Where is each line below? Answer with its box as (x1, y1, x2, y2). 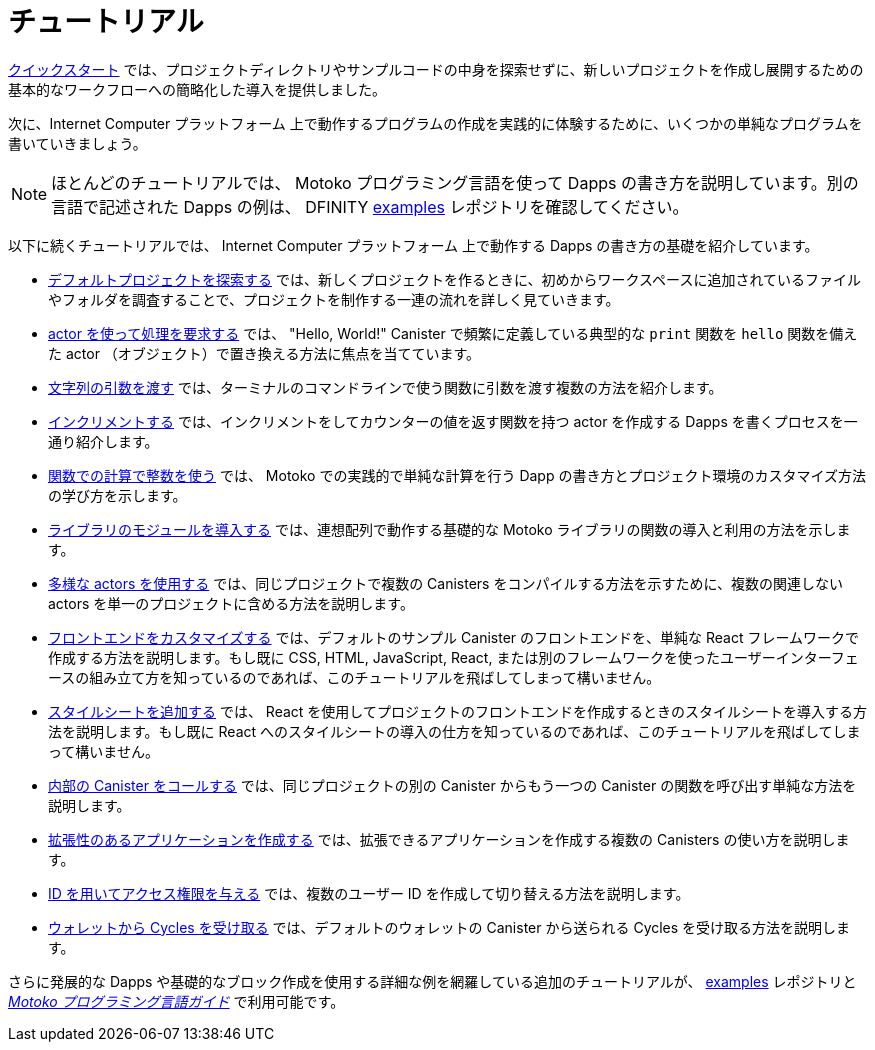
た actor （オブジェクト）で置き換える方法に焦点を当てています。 (48, 344, 481, 362)
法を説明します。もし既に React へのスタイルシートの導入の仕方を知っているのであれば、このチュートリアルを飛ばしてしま (48, 722, 861, 740)
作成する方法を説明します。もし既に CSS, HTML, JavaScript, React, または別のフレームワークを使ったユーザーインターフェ (48, 648, 859, 666)
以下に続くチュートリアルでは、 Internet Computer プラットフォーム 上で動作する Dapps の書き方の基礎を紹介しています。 (8, 236, 819, 254)
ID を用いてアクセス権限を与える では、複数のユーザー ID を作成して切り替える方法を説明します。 (48, 884, 690, 902)
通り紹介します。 (48, 432, 159, 450)
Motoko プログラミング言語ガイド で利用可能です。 (8, 992, 345, 1010)
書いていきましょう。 (8, 134, 147, 152)
